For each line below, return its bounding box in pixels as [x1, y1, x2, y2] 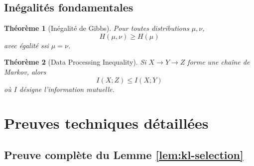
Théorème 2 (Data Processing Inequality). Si [4, 57, 146, 67]
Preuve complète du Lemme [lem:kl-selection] [4, 147, 244, 162]
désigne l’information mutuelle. [19, 83, 115, 94]
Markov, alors [4, 66, 46, 77]
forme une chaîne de [187, 57, 250, 67]
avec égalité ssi [4, 40, 49, 50]
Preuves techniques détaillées [4, 113, 209, 133]
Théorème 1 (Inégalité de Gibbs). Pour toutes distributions [4, 23, 189, 33]
